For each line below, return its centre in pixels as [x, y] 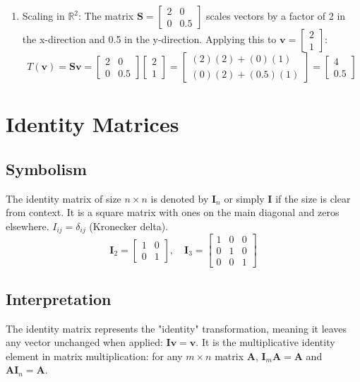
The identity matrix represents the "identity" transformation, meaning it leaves [176, 328]
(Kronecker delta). [129, 226]
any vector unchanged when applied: [84, 342]
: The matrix [106, 16]
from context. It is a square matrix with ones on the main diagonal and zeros [173, 212]
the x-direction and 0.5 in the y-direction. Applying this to [149, 39]
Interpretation [59, 298]
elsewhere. [28, 226]
